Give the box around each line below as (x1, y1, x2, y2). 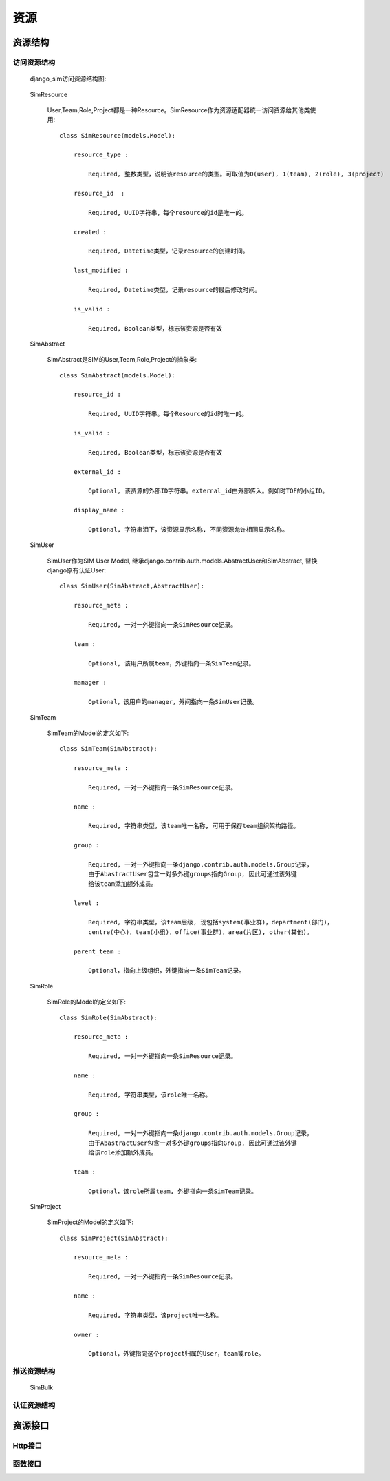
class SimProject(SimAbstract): (59, 1234, 169, 1242)
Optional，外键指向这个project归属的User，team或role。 (88, 1350, 265, 1358)
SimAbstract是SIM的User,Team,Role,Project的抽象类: (47, 355, 197, 364)
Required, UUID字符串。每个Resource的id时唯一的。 (88, 410, 248, 418)
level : (73, 899, 100, 907)
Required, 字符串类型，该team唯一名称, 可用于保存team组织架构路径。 (88, 822, 300, 830)
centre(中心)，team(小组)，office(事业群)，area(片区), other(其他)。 (88, 928, 313, 936)
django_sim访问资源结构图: (30, 74, 107, 83)
